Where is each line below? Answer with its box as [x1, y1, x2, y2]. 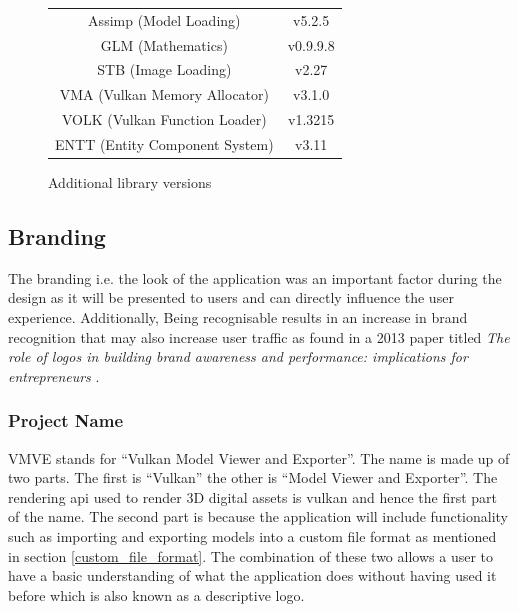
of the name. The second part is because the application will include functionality [8, 506, 509, 527]
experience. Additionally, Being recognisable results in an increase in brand [8, 307, 468, 328]
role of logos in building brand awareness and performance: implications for [8, 346, 468, 367]
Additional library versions [48, 172, 212, 193]
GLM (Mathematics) [100, 34, 228, 55]
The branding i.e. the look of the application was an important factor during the [8, 267, 502, 288]
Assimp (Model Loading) [88, 9, 241, 30]
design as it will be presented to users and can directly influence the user [8, 287, 454, 308]
